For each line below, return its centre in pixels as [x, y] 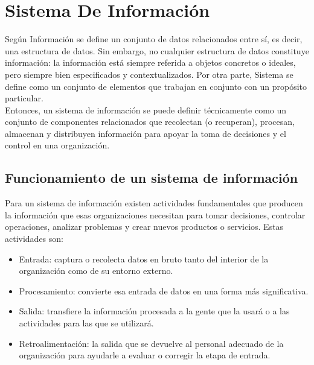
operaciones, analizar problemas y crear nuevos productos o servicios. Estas [144, 227]
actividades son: [34, 239]
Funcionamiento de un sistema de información [152, 178]
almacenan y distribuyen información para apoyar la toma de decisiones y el [146, 133]
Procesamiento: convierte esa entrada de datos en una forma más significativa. [164, 290]
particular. [24, 98]
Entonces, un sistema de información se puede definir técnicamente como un [146, 109]
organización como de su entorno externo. [96, 271]
